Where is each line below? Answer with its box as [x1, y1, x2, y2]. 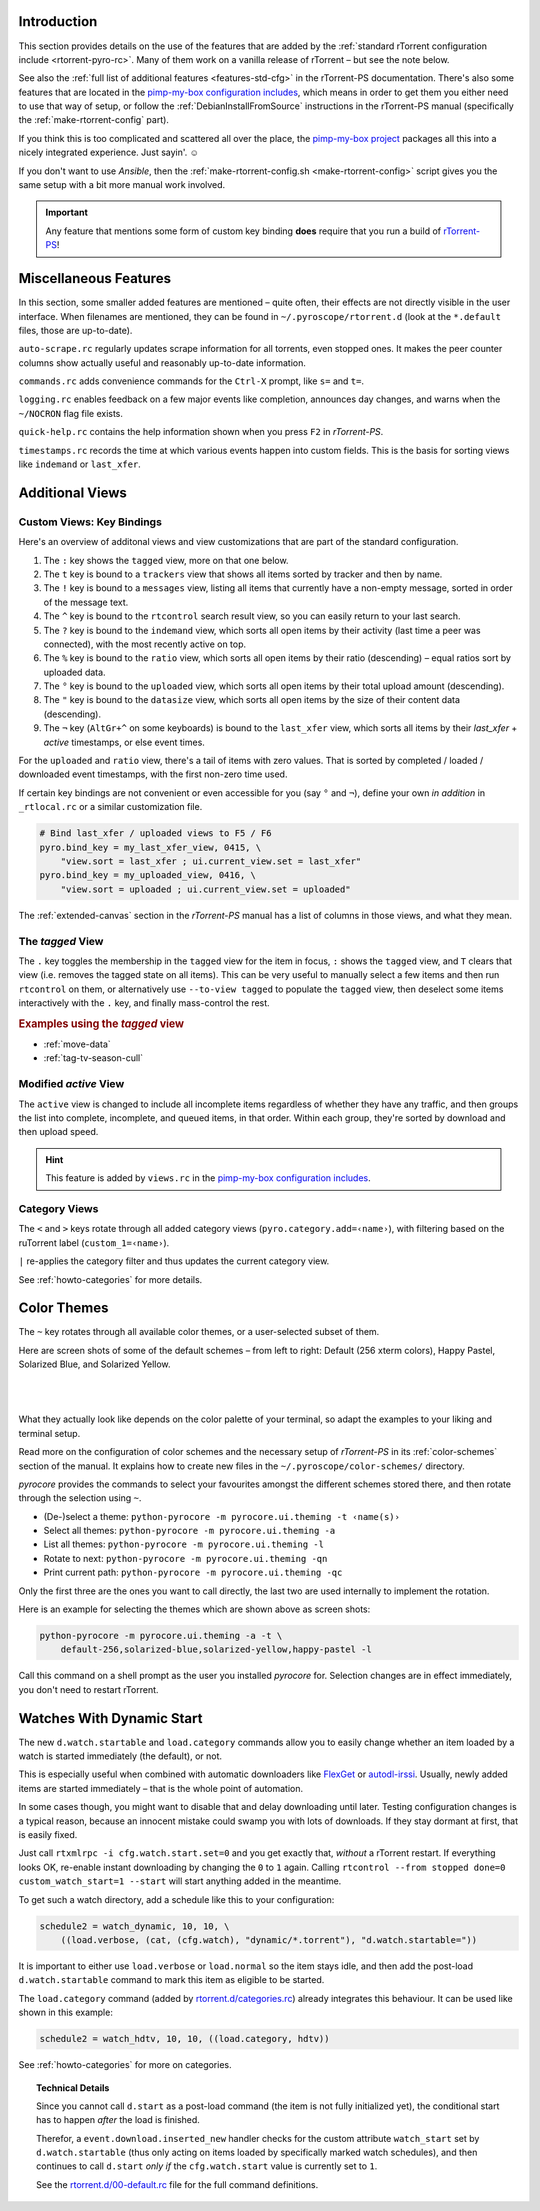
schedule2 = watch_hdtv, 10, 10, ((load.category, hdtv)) [39, 2033, 330, 2045]
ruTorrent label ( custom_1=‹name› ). [18, 1236, 170, 1249]
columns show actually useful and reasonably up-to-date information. [18, 356, 307, 369]
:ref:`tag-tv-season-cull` [43, 1052, 144, 1064]
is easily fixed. [18, 1829, 78, 1841]
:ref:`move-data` [43, 1038, 112, 1050]
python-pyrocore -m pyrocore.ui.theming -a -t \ [39, 1630, 283, 1642]
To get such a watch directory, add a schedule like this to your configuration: [18, 1893, 335, 1905]
